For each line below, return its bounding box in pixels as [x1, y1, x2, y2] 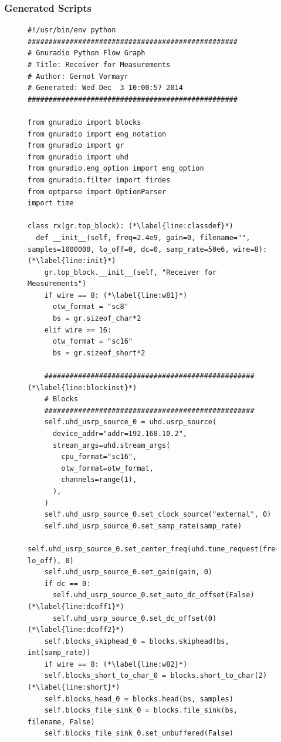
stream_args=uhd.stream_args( [52, 441, 171, 450]
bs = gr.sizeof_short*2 [52, 348, 145, 357]
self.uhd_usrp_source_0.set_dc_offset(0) [52, 614, 217, 623]
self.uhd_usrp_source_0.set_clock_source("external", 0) [44, 510, 272, 519]
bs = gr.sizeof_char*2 [52, 314, 141, 323]
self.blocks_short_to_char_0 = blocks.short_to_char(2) [44, 671, 268, 680]
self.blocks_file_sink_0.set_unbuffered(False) [44, 729, 233, 738]
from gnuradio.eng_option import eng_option [28, 164, 204, 173]
